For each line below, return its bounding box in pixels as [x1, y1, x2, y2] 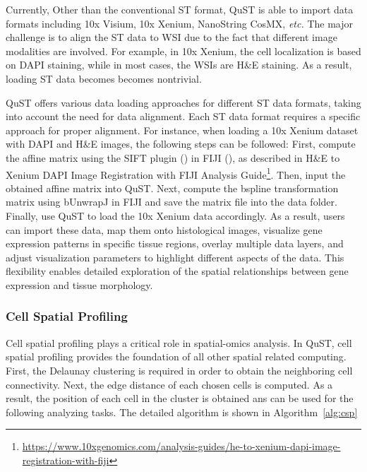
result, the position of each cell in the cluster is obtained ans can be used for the [6, 391, 354, 406]
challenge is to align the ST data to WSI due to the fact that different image [6, 30, 337, 45]
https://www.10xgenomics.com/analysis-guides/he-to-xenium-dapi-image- [22, 439, 341, 454]
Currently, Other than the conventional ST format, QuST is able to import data [6, 2, 354, 16]
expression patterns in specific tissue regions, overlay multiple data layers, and [6, 236, 344, 251]
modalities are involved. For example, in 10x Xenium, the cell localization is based [6, 43, 361, 58]
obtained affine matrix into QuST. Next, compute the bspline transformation [6, 180, 339, 195]
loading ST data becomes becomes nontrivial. [6, 71, 202, 85]
